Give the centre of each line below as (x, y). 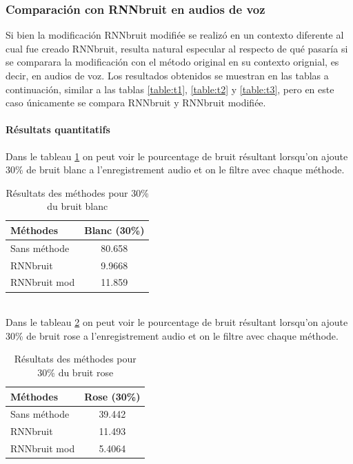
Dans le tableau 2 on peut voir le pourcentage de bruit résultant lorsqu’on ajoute (177, 322)
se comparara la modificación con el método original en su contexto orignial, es (172, 62)
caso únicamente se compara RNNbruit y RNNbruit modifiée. (136, 103)
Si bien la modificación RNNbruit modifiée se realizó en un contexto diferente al (175, 35)
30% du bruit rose (75, 372)
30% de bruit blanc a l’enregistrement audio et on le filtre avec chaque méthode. (175, 170)
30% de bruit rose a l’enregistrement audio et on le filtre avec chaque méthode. (172, 335)
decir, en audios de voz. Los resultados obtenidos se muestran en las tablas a (167, 75)
